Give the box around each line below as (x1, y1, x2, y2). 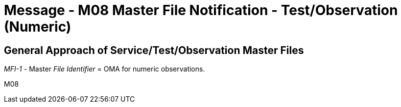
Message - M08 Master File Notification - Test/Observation (4, 2, 398, 18)
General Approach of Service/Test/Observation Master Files (4, 44, 304, 56)
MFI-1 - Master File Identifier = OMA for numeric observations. (4, 65, 205, 73)
